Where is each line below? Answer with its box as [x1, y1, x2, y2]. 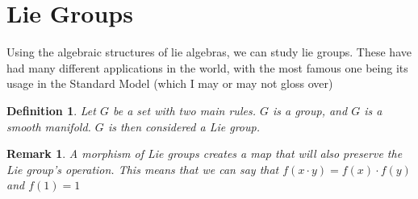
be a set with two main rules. [112, 102, 256, 118]
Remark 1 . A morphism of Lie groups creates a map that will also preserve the [6, 145, 403, 162]
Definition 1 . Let [6, 102, 96, 118]
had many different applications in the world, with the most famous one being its [6, 59, 408, 76]
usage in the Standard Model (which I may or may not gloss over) [6, 75, 333, 92]
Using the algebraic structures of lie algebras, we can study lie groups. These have [6, 44, 412, 60]
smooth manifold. [6, 118, 91, 135]
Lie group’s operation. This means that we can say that [6, 160, 279, 177]
